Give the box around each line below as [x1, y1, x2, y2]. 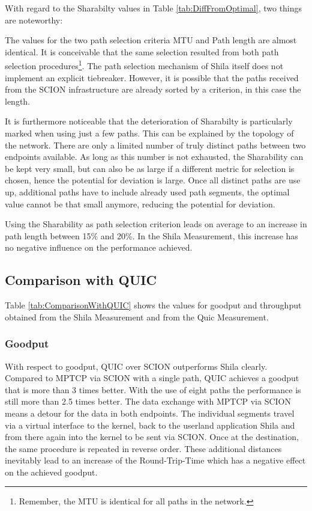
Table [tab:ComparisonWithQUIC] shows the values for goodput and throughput [5, 299, 302, 311]
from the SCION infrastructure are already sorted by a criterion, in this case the [5, 83, 301, 96]
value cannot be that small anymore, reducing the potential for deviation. [5, 197, 275, 210]
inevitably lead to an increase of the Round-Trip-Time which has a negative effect [5, 454, 306, 467]
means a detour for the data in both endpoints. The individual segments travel [5, 406, 295, 419]
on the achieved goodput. [5, 465, 98, 478]
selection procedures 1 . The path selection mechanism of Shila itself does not [5, 58, 284, 72]
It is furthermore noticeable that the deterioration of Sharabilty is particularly [5, 115, 293, 127]
